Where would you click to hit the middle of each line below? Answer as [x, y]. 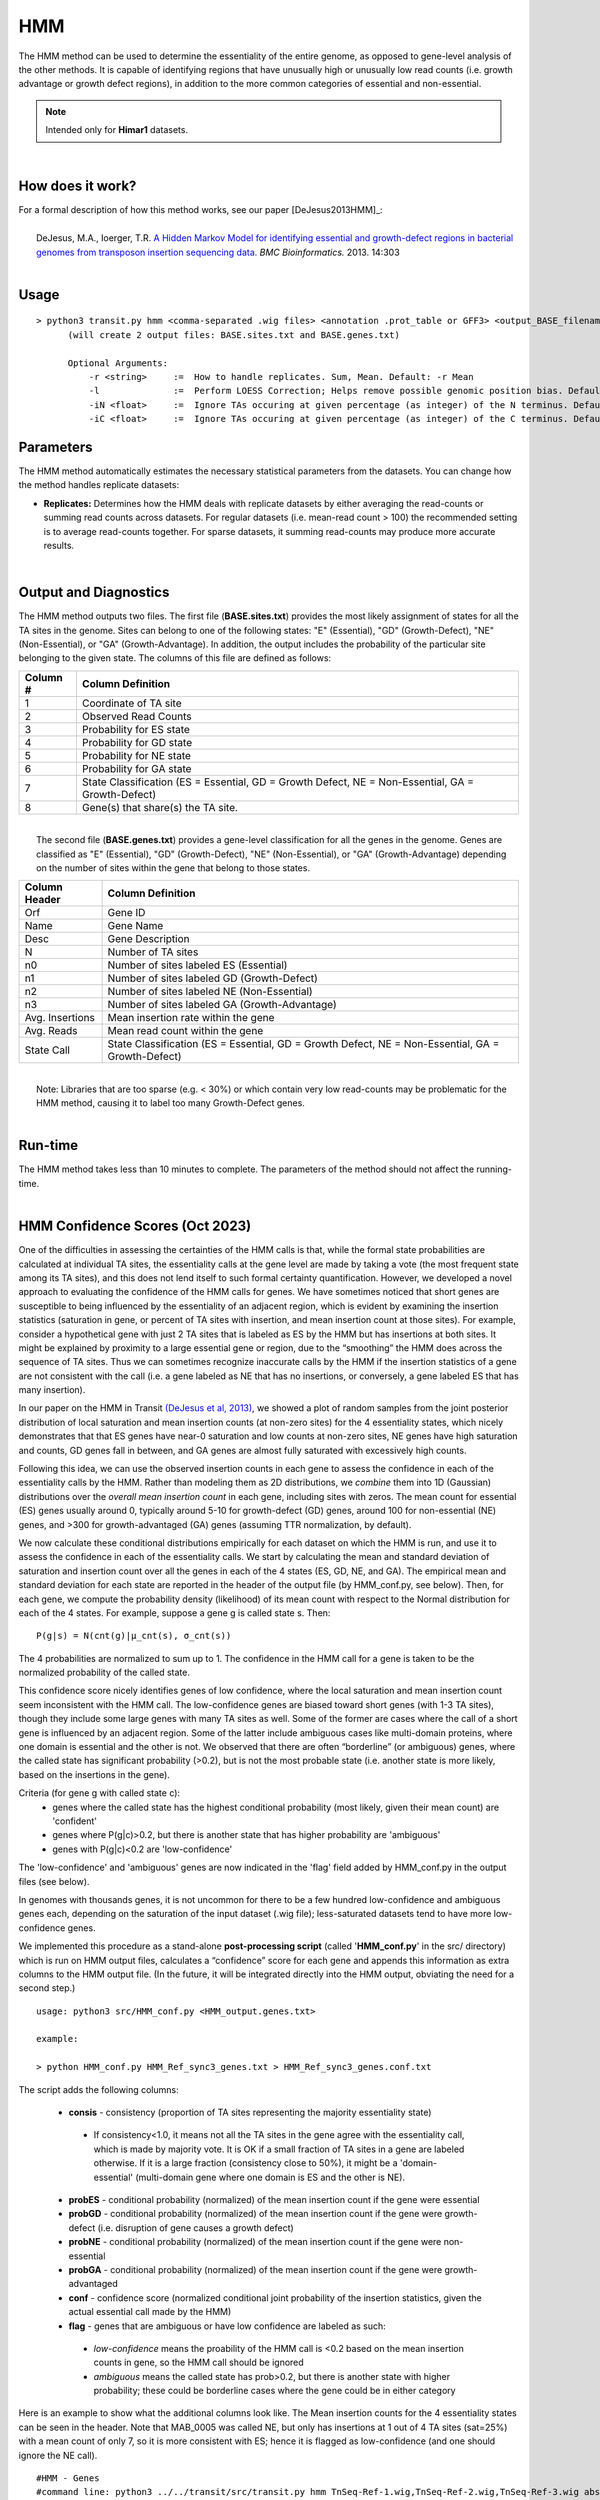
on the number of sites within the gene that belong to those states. [173, 868]
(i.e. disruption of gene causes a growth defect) [195, 2227]
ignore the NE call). [58, 2455]
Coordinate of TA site [131, 703]
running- [494, 1169]
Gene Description [148, 939]
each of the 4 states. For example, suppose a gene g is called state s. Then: [174, 1612]
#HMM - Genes [68, 2478]
